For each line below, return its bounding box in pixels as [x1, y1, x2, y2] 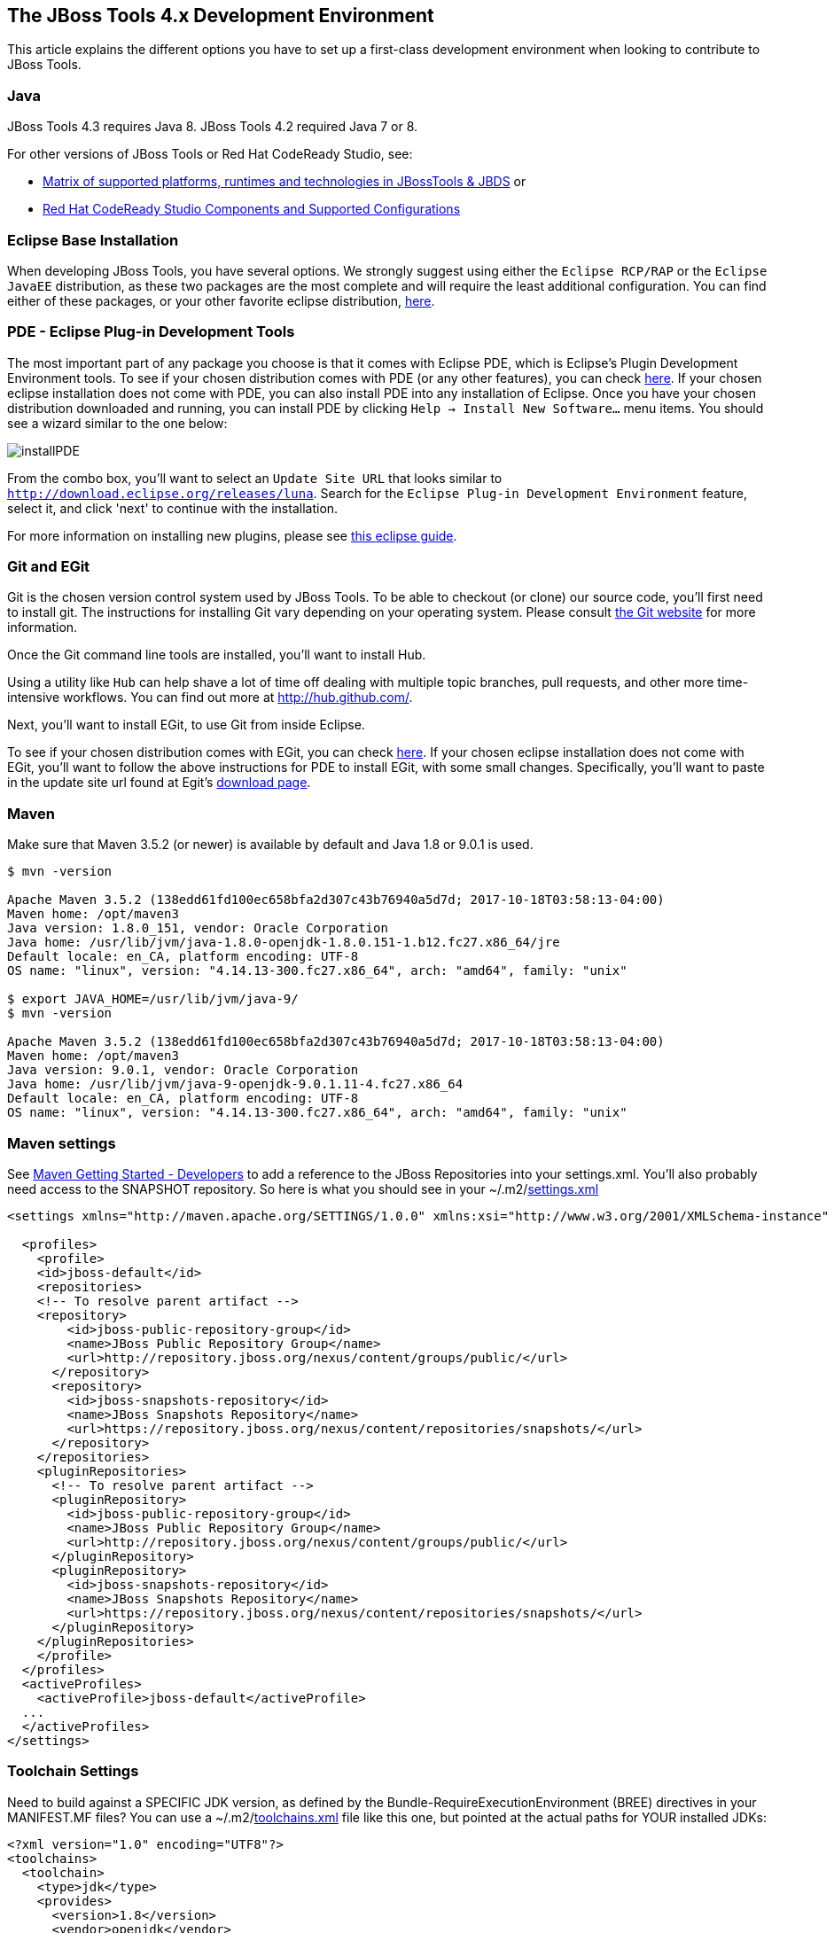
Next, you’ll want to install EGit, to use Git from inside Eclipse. [7, 717, 365, 733]
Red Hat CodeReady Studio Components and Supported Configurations [43, 201, 461, 217]
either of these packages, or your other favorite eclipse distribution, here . [7, 292, 435, 308]
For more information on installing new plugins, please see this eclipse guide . [7, 527, 457, 543]
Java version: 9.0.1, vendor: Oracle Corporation [7, 1063, 359, 1078]
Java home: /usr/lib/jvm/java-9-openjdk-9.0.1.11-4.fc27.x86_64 [7, 1077, 464, 1092]
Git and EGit [7, 557, 90, 576]
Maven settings [7, 1134, 116, 1152]
